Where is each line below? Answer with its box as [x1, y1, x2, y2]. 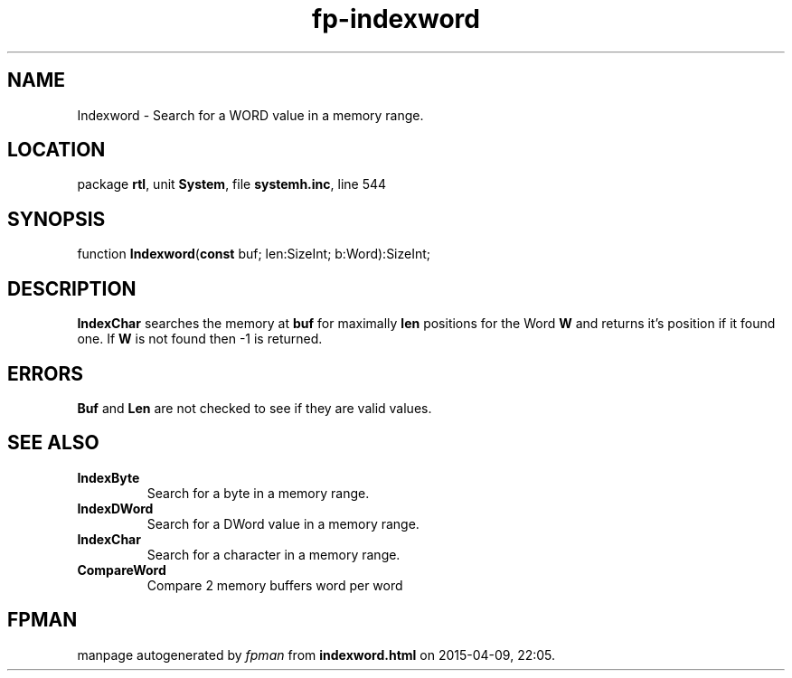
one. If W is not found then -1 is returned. [77, 331, 323, 347]
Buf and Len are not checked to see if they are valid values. [77, 400, 432, 416]
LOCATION [7, 138, 106, 162]
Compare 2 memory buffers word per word [146, 577, 403, 593]
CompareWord [77, 561, 166, 578]
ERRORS [7, 362, 84, 385]
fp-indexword [312, 4, 480, 34]
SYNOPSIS [7, 207, 106, 231]
